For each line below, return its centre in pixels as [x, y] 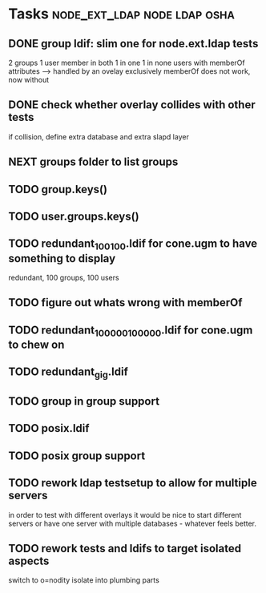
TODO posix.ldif [49, 428]
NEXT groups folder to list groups [93, 162]
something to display [62, 258]
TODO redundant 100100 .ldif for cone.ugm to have [133, 245]
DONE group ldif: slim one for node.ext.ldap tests [133, 44]
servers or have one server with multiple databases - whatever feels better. [133, 523]
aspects [29, 561]
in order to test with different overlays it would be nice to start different [125, 514]
